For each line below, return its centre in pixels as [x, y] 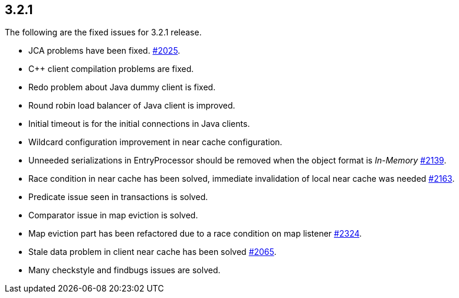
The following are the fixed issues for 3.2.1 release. [103, 32]
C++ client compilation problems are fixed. [111, 69]
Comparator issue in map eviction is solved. [113, 215]
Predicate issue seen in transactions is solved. [118, 197]
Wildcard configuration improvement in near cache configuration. [155, 142]
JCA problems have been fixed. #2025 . [104, 51]
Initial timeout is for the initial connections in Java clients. [139, 124]
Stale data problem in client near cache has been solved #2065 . [153, 252]
